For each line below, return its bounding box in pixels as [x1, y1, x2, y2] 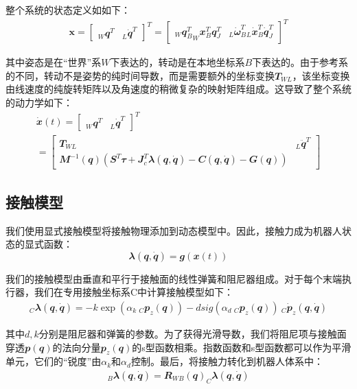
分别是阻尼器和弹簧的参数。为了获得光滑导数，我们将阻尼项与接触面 [38, 326, 347, 340]
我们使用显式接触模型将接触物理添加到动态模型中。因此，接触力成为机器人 [5, 223, 342, 237]
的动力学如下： [5, 95, 73, 109]
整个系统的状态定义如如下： [5, 3, 130, 16]
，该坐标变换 [292, 68, 350, 82]
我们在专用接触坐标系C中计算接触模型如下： [34, 285, 234, 299]
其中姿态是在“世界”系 [5, 55, 102, 69]
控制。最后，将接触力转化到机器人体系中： [130, 354, 323, 368]
